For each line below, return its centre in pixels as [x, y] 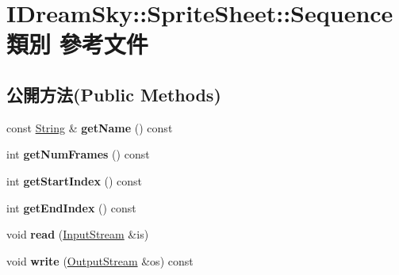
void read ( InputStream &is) [78, 234]
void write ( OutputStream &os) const [100, 260]
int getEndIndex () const [71, 207]
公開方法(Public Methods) [114, 94]
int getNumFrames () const [78, 154]
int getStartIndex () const [75, 180]
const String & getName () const [90, 127]
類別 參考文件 [77, 44]
